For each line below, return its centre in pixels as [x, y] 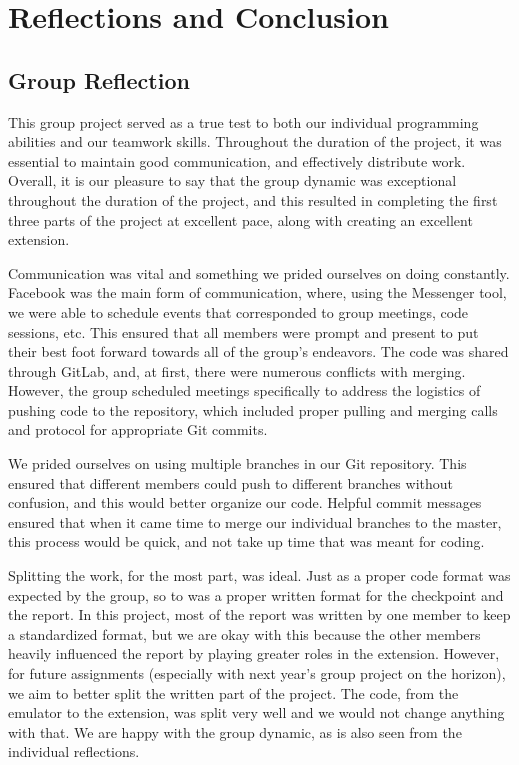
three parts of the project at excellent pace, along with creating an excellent [240, 219]
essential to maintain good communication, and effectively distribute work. [237, 160]
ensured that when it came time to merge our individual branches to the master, [255, 521]
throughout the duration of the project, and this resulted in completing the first [253, 199]
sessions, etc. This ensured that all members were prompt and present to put [243, 331]
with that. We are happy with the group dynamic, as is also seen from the [235, 731]
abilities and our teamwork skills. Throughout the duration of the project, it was [255, 141]
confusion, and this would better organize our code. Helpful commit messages [245, 502]
